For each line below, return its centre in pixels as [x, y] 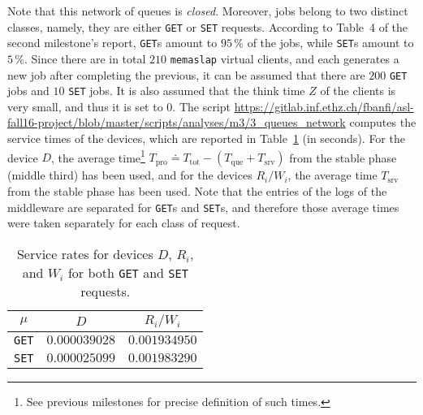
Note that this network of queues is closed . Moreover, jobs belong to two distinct [208, 11]
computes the [383, 122]
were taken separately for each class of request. [124, 223]
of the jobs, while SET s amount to [330, 43]
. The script [201, 106]
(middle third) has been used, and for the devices [130, 175]
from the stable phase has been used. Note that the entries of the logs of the [197, 190]
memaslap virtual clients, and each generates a [285, 58]
